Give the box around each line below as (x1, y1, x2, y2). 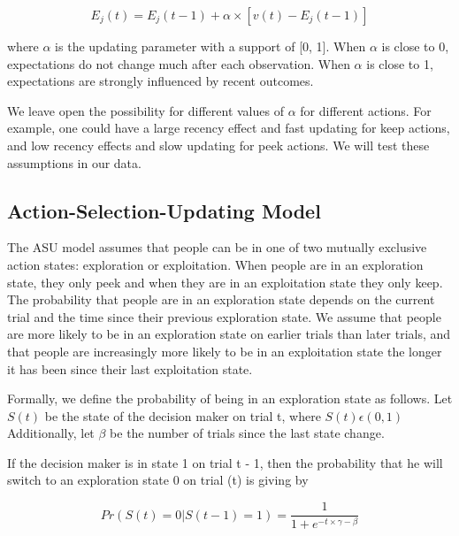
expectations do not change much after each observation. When (7, 54, 350, 73)
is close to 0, (381, 37, 449, 55)
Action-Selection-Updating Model (7, 196, 321, 224)
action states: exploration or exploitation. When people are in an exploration (7, 255, 424, 273)
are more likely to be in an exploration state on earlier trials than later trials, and (7, 325, 451, 343)
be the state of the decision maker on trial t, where (44, 406, 321, 425)
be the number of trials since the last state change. (110, 424, 385, 442)
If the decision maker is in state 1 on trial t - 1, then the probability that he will (7, 453, 443, 471)
